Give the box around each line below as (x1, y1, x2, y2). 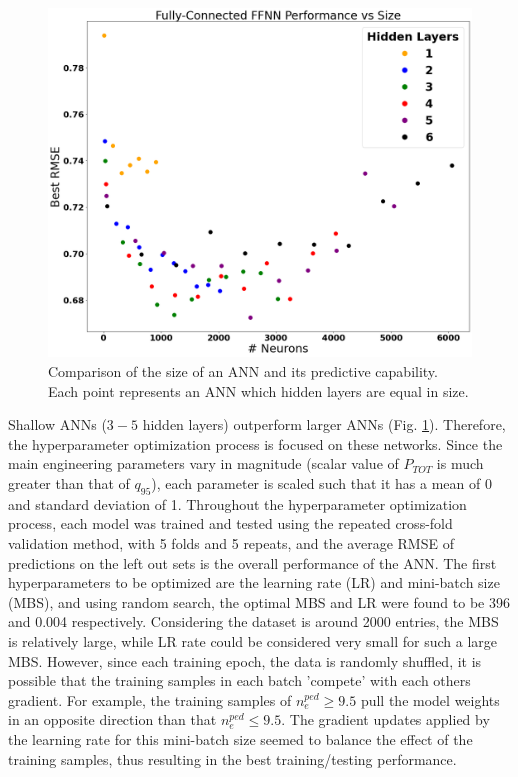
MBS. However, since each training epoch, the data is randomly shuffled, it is (8, 650, 482, 671)
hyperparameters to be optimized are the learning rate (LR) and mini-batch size (8, 572, 500, 593)
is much (436, 453, 484, 474)
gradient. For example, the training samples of (8, 689, 292, 710)
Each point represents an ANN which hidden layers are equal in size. (48, 380, 469, 401)
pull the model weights (360, 689, 500, 710)
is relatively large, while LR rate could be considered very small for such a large (8, 630, 497, 651)
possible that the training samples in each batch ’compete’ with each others (8, 670, 471, 691)
